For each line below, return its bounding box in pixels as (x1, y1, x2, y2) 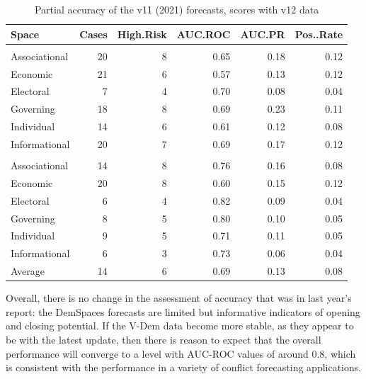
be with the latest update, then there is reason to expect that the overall (6, 332, 321, 346)
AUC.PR (240, 26, 285, 41)
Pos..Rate (294, 26, 343, 41)
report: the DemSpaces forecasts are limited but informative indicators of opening (6, 304, 360, 319)
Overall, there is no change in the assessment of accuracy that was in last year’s (6, 290, 352, 305)
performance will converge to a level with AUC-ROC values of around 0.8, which (6, 346, 356, 361)
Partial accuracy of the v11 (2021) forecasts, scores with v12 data (34, 2, 319, 16)
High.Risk (117, 26, 167, 41)
